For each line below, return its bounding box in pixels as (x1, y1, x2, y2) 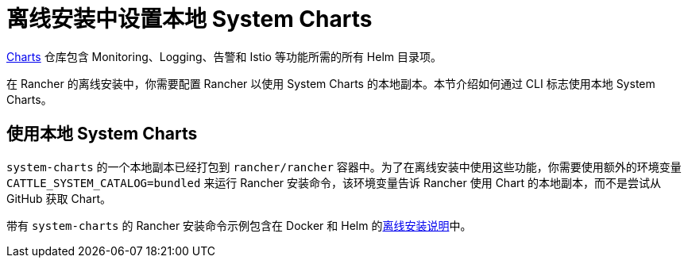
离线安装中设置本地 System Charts (6, 6, 373, 33)
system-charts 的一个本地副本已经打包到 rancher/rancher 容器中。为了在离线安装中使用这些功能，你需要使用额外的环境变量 (6, 159, 682, 174)
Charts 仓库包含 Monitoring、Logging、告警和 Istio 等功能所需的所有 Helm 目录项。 (6, 49, 442, 63)
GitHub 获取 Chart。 (6, 191, 111, 205)
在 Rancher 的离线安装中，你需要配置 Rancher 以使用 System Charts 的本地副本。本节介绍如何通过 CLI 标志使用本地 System (6, 76, 655, 90)
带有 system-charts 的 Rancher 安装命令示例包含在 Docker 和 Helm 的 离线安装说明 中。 (6, 218, 472, 232)
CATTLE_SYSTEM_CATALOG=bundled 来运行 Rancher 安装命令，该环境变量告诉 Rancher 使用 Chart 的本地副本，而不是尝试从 (6, 175, 662, 189)
